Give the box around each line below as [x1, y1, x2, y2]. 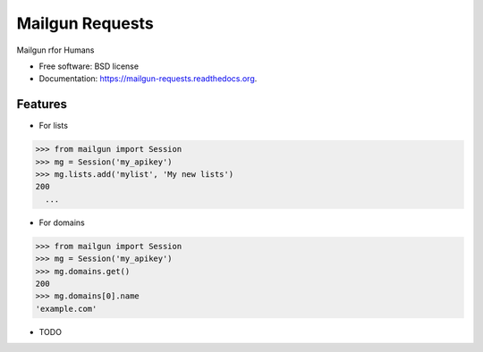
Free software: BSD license [38, 61, 139, 71]
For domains [38, 217, 85, 228]
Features [16, 96, 67, 112]
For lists [38, 121, 69, 131]
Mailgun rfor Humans [16, 45, 95, 55]
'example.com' [35, 304, 97, 314]
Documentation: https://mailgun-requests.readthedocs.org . [38, 73, 258, 84]
